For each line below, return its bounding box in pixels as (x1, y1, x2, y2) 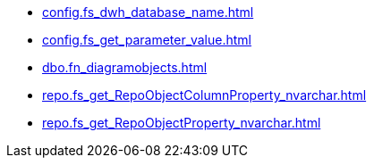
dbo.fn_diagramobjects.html (42, 60, 208, 75)
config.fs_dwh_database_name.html (42, 4, 254, 20)
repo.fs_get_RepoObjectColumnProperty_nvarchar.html (42, 87, 367, 103)
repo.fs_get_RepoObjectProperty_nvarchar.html (42, 115, 321, 130)
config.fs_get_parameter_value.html (42, 32, 252, 47)
